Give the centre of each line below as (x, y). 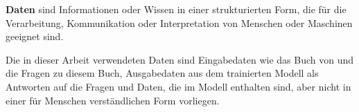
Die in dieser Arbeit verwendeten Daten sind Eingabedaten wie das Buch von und (180, 59)
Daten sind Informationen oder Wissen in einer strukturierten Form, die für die (176, 9)
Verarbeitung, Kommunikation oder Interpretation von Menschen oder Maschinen (179, 22)
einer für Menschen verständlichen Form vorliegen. (113, 100)
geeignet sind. (35, 36)
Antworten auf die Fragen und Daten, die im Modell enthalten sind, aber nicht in (178, 86)
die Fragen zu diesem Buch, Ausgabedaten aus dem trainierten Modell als (162, 73)
